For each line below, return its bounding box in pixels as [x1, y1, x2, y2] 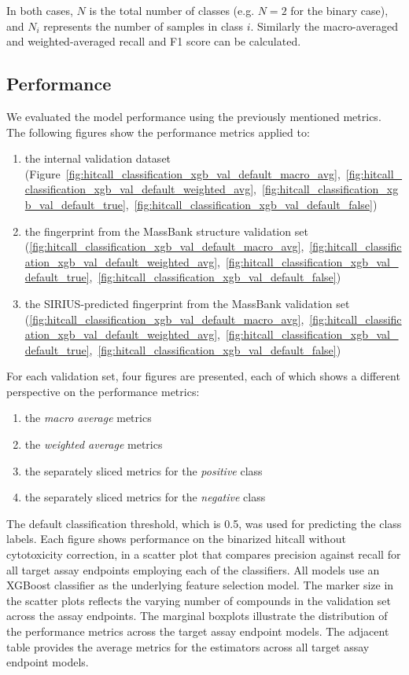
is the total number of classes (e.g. [89, 2, 255, 18]
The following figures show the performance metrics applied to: [6, 123, 310, 140]
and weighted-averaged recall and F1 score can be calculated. [6, 33, 301, 50]
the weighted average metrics [24, 436, 163, 453]
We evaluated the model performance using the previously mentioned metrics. [6, 108, 381, 124]
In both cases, [6, 2, 73, 18]
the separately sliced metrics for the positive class [24, 462, 263, 479]
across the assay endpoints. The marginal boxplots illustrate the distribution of [6, 607, 388, 624]
